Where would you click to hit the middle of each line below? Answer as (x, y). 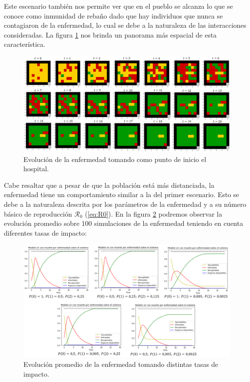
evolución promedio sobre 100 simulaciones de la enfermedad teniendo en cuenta (124, 223)
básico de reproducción (38, 213)
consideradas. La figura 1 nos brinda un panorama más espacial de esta (110, 34)
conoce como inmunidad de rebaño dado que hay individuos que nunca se (113, 15)
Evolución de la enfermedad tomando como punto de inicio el (115, 159)
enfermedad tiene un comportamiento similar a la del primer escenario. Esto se (122, 194)
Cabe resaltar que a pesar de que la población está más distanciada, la (109, 185)
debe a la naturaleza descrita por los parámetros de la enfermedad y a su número (125, 204)
